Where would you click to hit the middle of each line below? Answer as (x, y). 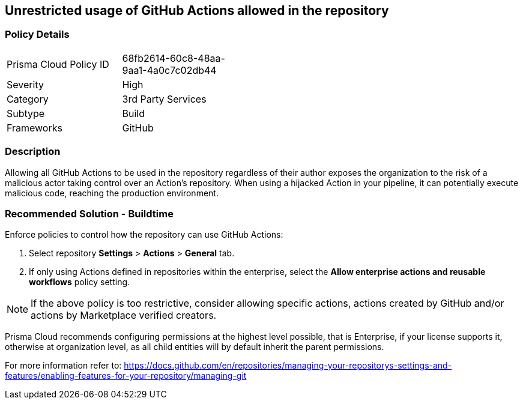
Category (28, 99)
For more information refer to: (63, 366)
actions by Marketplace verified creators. (124, 315)
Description (33, 152)
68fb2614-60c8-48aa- (174, 58)
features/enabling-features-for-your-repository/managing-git (126, 376)
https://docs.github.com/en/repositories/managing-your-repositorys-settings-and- (288, 366)
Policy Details (37, 35)
